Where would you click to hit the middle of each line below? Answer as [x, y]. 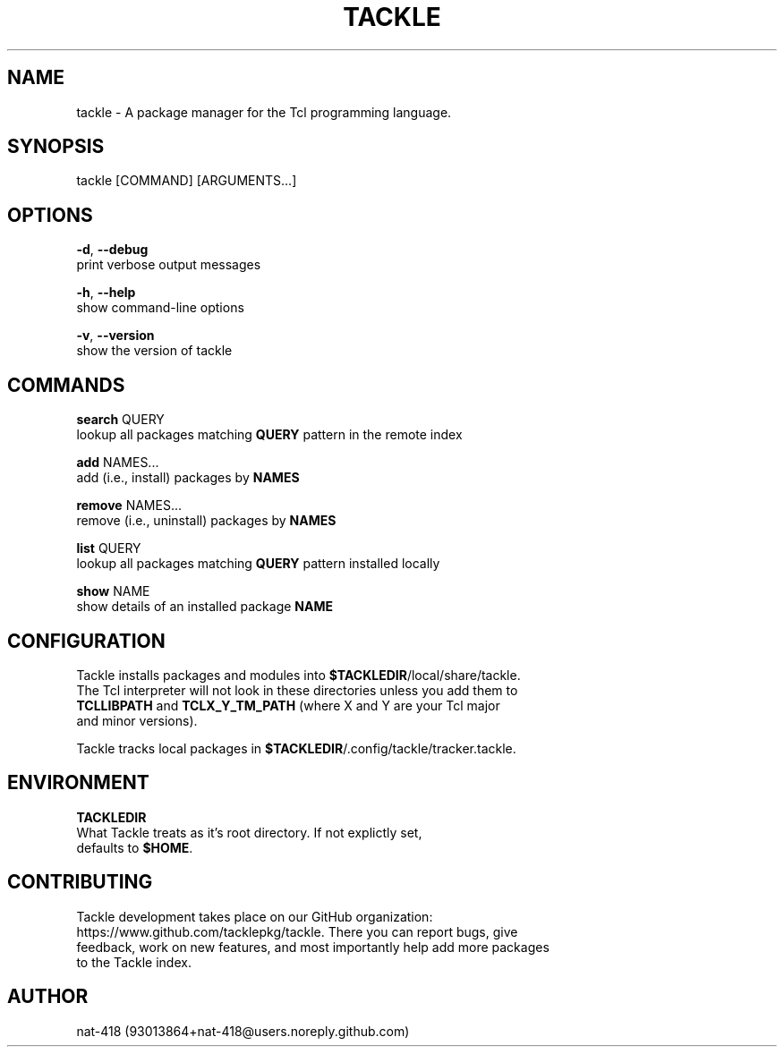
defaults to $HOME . [135, 847]
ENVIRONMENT [78, 783]
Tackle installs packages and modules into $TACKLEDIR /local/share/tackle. [298, 675]
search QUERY [120, 420]
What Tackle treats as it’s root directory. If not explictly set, [249, 832]
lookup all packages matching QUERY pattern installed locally [258, 564]
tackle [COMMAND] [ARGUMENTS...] [187, 181]
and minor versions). [137, 720]
